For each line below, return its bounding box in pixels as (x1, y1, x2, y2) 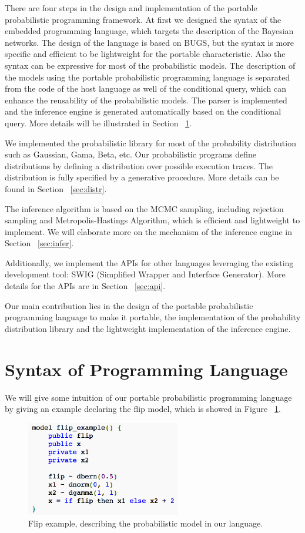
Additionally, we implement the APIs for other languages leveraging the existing (5, 256, 294, 269)
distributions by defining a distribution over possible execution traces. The (5, 159, 273, 172)
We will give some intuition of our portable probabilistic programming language (5, 391, 292, 403)
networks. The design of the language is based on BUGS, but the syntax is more (5, 36, 294, 48)
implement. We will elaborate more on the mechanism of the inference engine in (5, 225, 292, 237)
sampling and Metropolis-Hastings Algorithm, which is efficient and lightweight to (5, 214, 300, 226)
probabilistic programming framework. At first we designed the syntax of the (5, 13, 281, 25)
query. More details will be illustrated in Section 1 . (5, 116, 192, 129)
